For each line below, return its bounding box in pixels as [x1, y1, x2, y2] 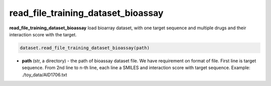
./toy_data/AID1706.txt [22, 72, 67, 78]
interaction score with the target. [9, 31, 77, 37]
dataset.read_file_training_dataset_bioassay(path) [20, 45, 150, 51]
